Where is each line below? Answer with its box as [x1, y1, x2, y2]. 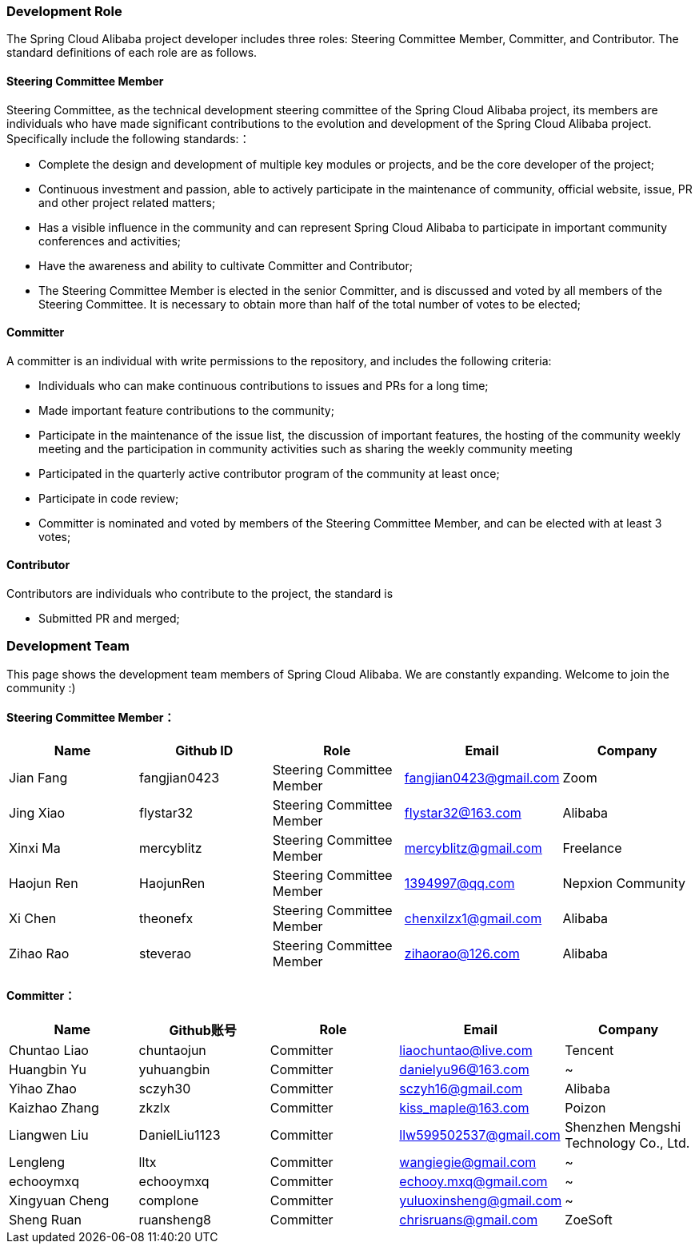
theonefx [139, 910, 194, 926]
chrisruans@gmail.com [399, 1212, 538, 1228]
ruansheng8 [138, 1212, 211, 1228]
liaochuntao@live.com [399, 1042, 533, 1059]
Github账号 [169, 1022, 237, 1039]
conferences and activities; [38, 233, 182, 248]
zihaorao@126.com [404, 945, 520, 961]
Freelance [562, 840, 622, 856]
